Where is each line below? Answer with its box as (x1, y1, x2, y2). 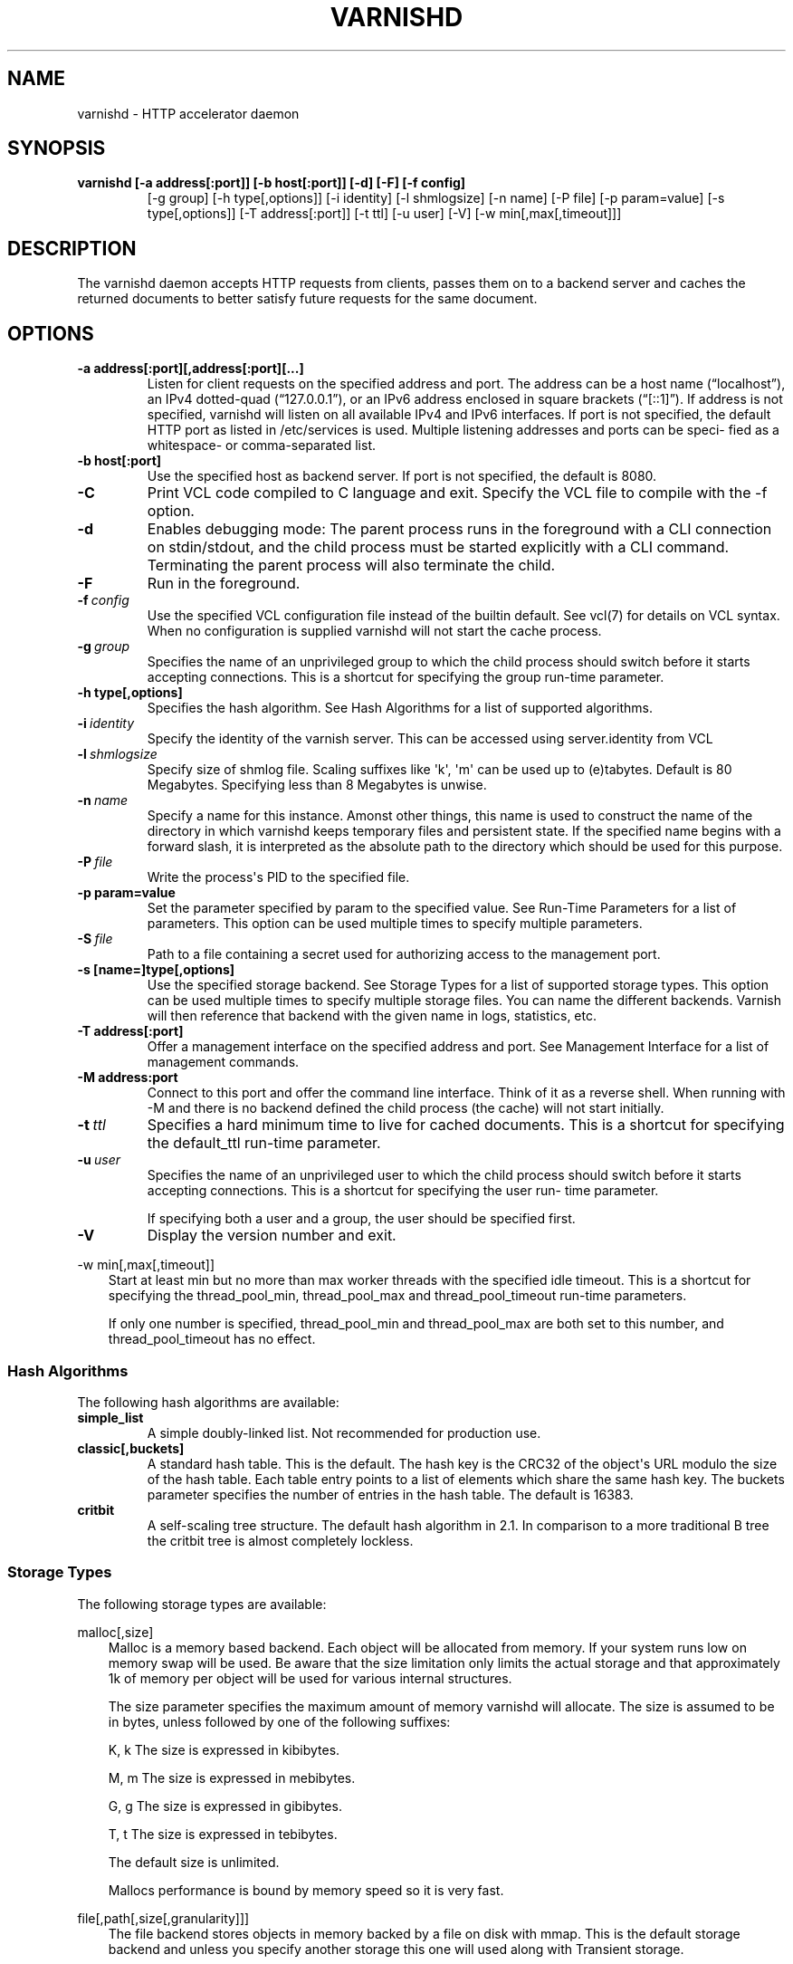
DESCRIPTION (7, 236, 137, 260)
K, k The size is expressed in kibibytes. (108, 1741, 340, 1758)
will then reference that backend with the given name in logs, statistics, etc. (147, 1008, 597, 1024)
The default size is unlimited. (108, 1854, 280, 1870)
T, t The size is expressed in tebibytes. (108, 1825, 338, 1842)
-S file (77, 931, 113, 947)
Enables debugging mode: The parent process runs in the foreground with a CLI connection (147, 520, 772, 539)
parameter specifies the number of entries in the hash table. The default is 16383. (147, 1486, 634, 1502)
